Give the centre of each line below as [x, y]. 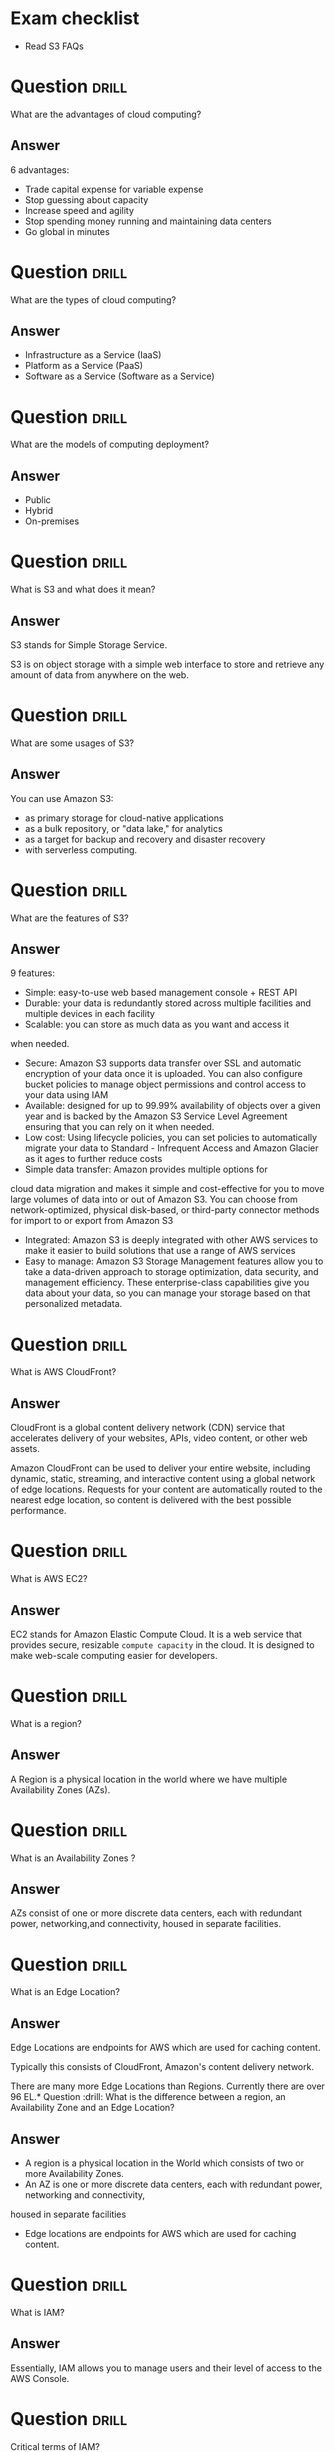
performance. [38, 1511]
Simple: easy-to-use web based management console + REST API [161, 993]
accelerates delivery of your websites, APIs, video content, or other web [159, 1438]
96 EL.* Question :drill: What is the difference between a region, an [148, 2097]
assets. [25, 1449]
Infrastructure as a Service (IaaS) [93, 355]
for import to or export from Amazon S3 [92, 1221]
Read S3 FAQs [54, 46]
